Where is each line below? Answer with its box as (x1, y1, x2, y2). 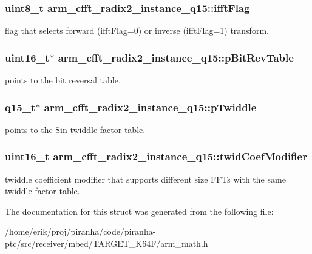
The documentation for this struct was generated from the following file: (5, 204, 274, 217)
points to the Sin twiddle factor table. (5, 123, 146, 135)
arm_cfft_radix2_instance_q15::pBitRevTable (58, 50, 294, 65)
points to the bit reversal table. (5, 74, 121, 86)
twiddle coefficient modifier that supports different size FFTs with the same (5, 172, 286, 185)
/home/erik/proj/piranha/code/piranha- (5, 225, 156, 238)
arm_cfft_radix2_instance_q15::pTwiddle (44, 99, 257, 114)
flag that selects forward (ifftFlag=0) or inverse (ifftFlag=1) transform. (5, 24, 269, 37)
